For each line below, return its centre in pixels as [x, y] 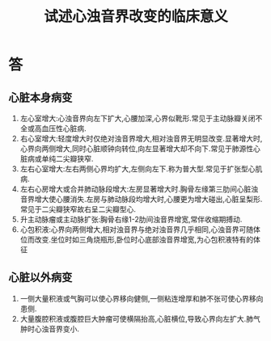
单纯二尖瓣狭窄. [68, 159]
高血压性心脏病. [60, 128]
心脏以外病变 [40, 278]
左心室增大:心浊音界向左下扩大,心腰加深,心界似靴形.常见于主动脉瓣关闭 [138, 118]
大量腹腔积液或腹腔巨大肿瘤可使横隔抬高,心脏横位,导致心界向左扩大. [133, 318]
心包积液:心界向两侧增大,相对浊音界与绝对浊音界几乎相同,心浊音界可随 [136, 229]
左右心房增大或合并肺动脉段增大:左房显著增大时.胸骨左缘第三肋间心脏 [135, 189]
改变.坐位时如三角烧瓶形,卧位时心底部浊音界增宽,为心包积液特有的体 [147, 240]
